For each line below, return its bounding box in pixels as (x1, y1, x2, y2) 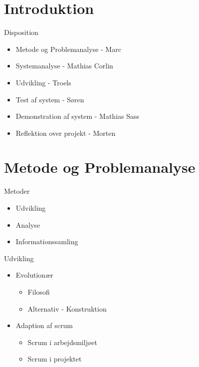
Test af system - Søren (15, 94, 84, 104)
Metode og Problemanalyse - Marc (15, 43, 121, 54)
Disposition (4, 27, 38, 37)
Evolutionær (15, 270, 53, 280)
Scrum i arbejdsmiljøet (27, 337, 97, 347)
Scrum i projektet (27, 354, 82, 364)
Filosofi (27, 286, 50, 297)
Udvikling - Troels (15, 77, 71, 87)
